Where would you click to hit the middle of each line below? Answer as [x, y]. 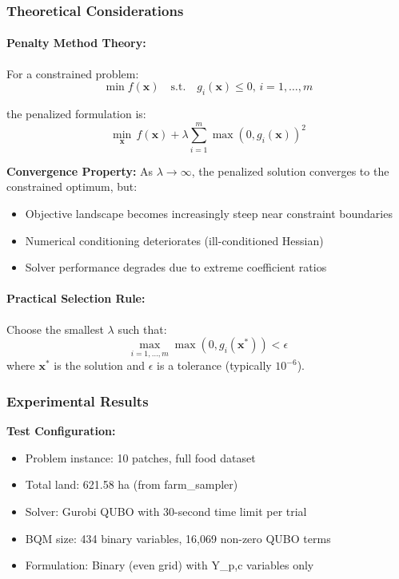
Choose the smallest [55, 329]
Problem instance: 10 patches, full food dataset [140, 457]
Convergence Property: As [80, 171]
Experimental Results [78, 401]
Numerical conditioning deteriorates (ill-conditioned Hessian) [174, 240]
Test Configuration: [61, 431]
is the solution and [100, 365]
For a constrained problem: [73, 73]
